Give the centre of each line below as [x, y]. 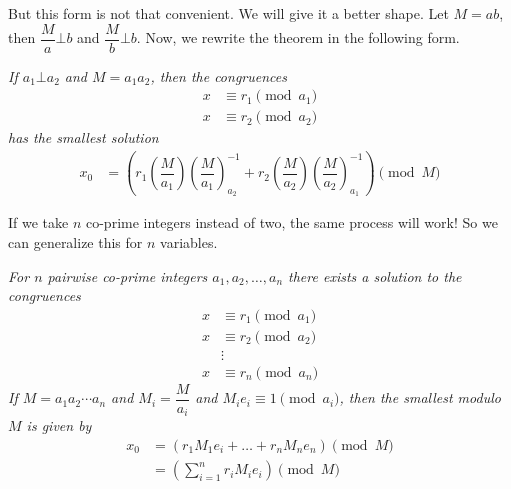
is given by [59, 425]
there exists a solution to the [375, 275]
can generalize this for [75, 242]
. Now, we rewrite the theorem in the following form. [298, 37]
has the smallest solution [83, 137]
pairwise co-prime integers [127, 275]
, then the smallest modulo [420, 397]
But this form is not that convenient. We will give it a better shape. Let [228, 13]
